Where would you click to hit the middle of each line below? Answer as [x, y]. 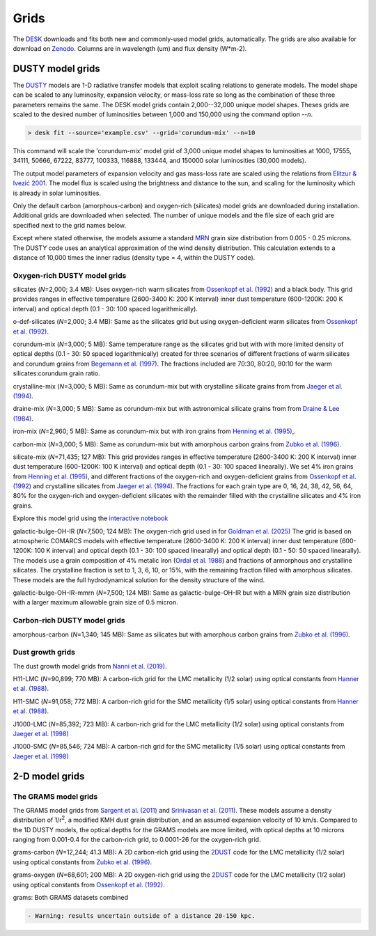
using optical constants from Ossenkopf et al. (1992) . [89, 884]
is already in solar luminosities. [57, 193]
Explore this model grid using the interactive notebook [91, 518]
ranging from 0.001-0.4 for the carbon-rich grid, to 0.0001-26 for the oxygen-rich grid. [137, 840]
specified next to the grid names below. [70, 225]
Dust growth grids [44, 653]
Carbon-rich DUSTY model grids [69, 621]
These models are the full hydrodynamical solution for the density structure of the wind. [139, 580]
